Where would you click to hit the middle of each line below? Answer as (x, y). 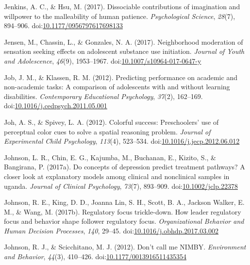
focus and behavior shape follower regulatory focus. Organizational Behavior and (124, 221)
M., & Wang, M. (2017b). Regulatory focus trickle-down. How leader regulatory (123, 211)
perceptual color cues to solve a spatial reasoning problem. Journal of (107, 131)
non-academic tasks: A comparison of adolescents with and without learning (117, 87)
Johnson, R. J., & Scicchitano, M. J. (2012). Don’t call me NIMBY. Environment (125, 247)
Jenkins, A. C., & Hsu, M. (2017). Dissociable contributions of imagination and (122, 6)
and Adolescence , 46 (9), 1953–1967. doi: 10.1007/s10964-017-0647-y (103, 60)
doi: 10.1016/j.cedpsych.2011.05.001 (56, 106)
